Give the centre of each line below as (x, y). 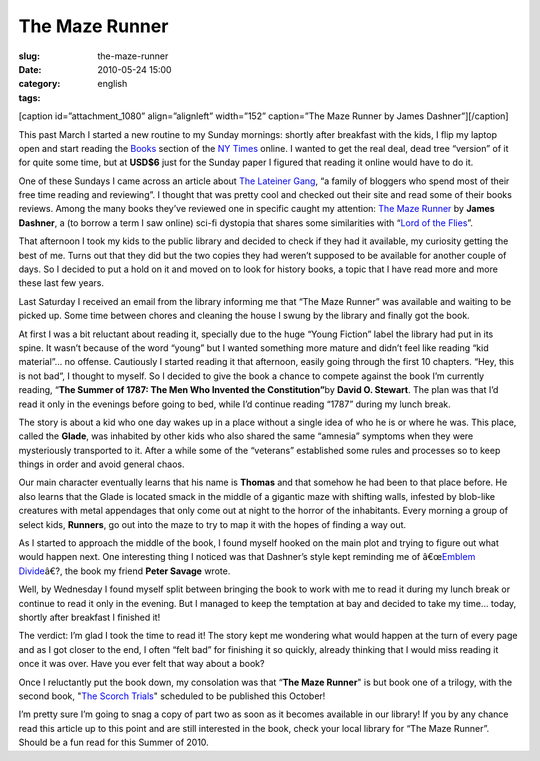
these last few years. (61, 283)
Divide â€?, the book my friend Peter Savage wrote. (124, 571)
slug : (29, 56)
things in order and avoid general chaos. (101, 464)
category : (39, 84)
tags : (29, 97)
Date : (30, 69)
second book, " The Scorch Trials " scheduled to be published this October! (172, 696)
